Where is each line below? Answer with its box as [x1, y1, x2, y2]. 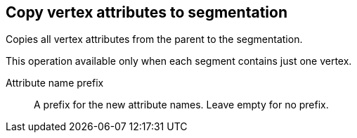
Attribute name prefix [6, 77, 104, 89]
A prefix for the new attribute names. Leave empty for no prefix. [34, 99, 329, 111]
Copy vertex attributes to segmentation [6, 4, 287, 21]
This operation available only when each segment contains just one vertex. [6, 55, 352, 68]
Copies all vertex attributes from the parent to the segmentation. [6, 33, 303, 46]
